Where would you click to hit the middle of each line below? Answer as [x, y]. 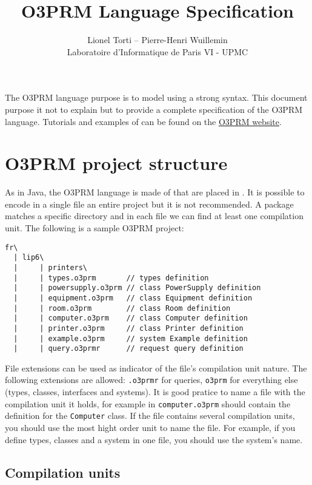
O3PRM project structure [116, 163]
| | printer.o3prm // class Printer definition [128, 328]
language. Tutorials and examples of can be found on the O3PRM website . [143, 121]
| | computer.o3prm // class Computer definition [131, 318]
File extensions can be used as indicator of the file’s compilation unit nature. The [156, 368]
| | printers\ [51, 267]
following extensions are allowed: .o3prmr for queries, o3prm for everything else [151, 380]
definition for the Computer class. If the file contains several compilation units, [150, 415]
